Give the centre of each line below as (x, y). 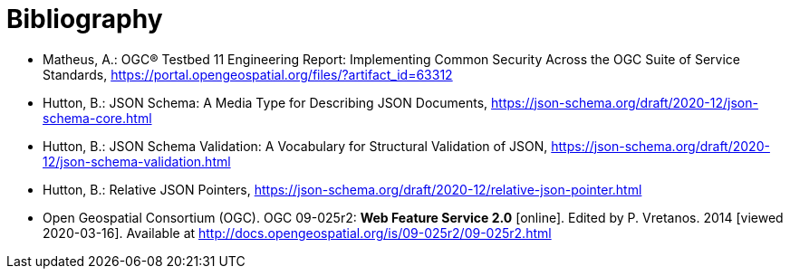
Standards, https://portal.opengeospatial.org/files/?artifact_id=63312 (248, 74)
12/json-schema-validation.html (137, 161)
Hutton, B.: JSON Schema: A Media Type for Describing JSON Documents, (265, 102)
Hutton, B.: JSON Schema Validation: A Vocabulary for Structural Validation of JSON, (295, 146)
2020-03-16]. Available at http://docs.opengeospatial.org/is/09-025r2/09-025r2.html (297, 233)
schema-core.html (97, 118)
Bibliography (85, 19)
